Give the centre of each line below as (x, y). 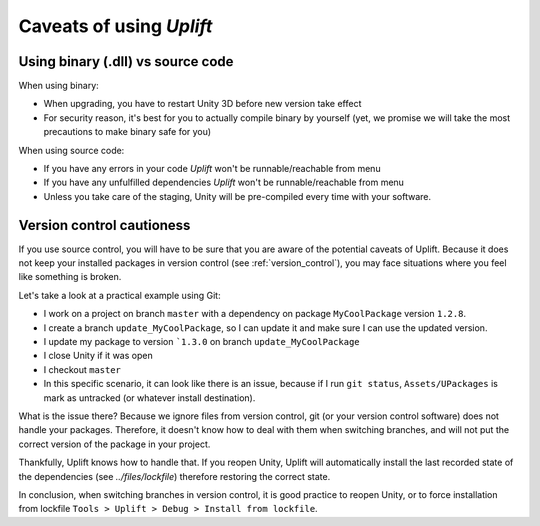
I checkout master (82, 369)
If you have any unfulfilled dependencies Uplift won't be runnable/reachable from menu (224, 182)
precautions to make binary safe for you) (127, 132)
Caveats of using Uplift (115, 26)
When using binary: (58, 86)
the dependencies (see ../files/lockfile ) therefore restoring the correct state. (174, 476)
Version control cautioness (104, 225)
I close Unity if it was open (98, 356)
